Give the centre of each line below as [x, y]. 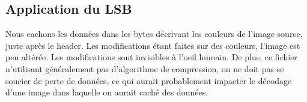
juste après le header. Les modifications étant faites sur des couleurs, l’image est [153, 45]
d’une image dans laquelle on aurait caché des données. [107, 92]
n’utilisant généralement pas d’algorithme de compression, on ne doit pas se [145, 68]
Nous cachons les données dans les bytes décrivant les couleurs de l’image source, [154, 34]
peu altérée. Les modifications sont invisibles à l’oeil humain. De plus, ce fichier [151, 57]
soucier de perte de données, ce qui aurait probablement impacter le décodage [149, 80]
